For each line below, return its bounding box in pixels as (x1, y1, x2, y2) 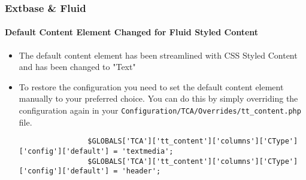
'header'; (122, 167, 161, 176)
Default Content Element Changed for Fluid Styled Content (5, 26, 259, 38)
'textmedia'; (122, 147, 174, 155)
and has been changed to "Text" (19, 60, 136, 73)
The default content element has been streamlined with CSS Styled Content (19, 48, 298, 61)
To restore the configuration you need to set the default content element (19, 80, 284, 93)
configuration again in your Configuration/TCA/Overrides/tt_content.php (19, 104, 301, 117)
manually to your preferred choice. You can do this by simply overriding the (19, 92, 298, 105)
